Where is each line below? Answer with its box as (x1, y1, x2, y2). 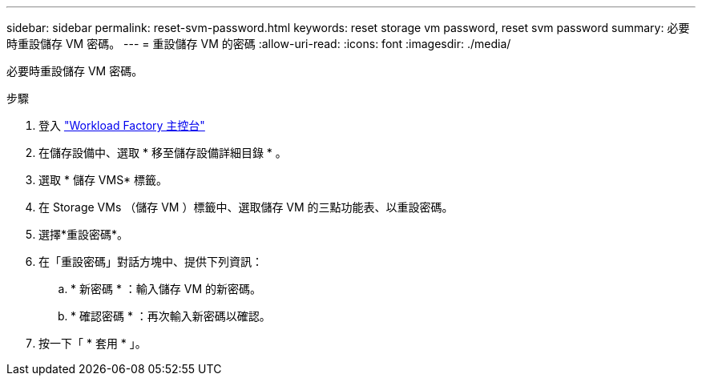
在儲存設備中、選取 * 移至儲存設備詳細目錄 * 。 (38, 146, 287, 159)
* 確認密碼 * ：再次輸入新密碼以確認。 (71, 309, 271, 323)
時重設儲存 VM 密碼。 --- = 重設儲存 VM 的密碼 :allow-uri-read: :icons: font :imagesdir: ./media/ (6, 37, 511, 50)
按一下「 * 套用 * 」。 (38, 336, 147, 350)
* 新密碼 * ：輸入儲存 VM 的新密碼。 (71, 282, 262, 296)
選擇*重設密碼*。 (38, 227, 129, 241)
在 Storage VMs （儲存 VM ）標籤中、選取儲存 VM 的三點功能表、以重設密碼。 (38, 200, 454, 214)
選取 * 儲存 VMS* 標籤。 (38, 173, 168, 187)
